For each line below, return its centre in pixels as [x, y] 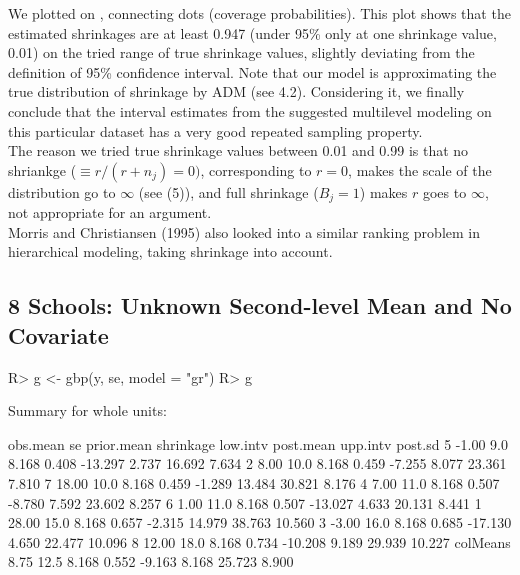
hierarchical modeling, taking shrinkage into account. [170, 251]
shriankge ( [42, 169]
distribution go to [62, 191]
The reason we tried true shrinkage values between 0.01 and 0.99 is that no [238, 150]
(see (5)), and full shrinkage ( [228, 191]
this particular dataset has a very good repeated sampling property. [215, 130]
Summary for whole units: [87, 410]
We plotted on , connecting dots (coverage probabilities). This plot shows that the [259, 13]
